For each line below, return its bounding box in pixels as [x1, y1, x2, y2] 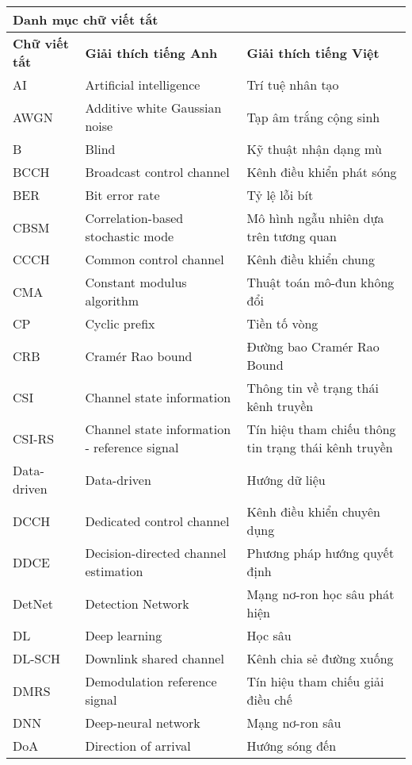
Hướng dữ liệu [246, 470, 326, 489]
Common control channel [85, 250, 224, 268]
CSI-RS [13, 429, 55, 448]
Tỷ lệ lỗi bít [246, 186, 314, 204]
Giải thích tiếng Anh [85, 43, 218, 62]
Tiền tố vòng [246, 314, 319, 333]
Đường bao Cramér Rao [246, 337, 380, 356]
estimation [85, 562, 143, 580]
